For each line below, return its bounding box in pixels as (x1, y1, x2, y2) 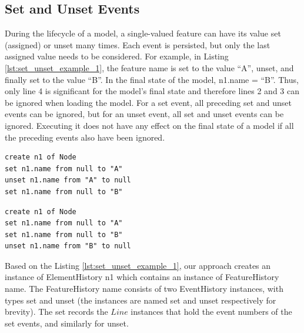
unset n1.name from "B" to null (5, 242, 131, 251)
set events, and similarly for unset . (5, 317, 129, 329)
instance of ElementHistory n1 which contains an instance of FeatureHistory (5, 271, 279, 283)
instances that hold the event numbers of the (131, 305, 292, 318)
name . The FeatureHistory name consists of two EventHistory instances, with (5, 282, 283, 295)
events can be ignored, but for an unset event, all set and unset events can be (5, 108, 284, 120)
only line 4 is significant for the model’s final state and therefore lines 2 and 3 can (5, 85, 300, 97)
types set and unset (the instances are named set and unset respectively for (5, 294, 276, 306)
